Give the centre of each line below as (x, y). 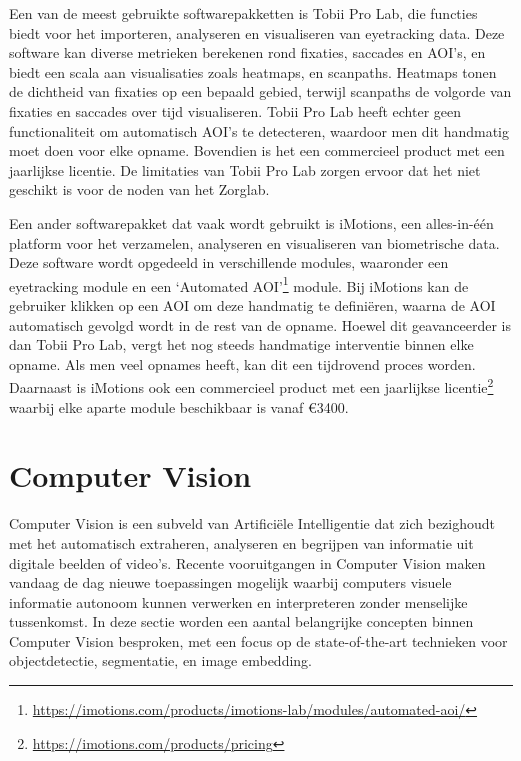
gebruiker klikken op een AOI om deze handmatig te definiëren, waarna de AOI (252, 304)
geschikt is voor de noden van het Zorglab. (139, 189)
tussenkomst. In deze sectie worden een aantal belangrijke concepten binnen (241, 621)
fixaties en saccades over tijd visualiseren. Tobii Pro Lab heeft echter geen (235, 110)
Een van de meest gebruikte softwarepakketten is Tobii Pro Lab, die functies (243, 13)
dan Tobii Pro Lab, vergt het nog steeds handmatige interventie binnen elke (241, 344)
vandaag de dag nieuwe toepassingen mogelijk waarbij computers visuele (230, 582)
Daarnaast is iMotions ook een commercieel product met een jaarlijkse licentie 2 (251, 385)
